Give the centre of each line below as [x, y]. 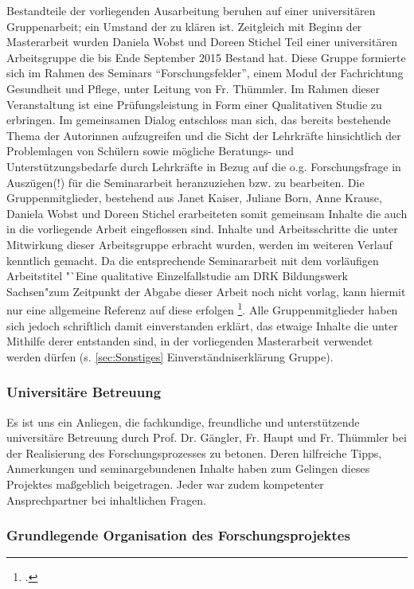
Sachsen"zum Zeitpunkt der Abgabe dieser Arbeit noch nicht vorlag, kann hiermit [206, 291]
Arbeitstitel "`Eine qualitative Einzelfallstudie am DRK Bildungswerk [177, 276]
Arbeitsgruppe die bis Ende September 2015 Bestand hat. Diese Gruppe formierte [206, 57]
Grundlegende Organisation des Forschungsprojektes [178, 535]
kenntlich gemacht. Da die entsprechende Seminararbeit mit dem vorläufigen [193, 260]
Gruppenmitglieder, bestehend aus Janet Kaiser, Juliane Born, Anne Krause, [194, 198]
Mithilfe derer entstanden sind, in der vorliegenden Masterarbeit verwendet [190, 341]
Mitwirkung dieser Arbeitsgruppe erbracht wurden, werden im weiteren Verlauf [199, 244]
